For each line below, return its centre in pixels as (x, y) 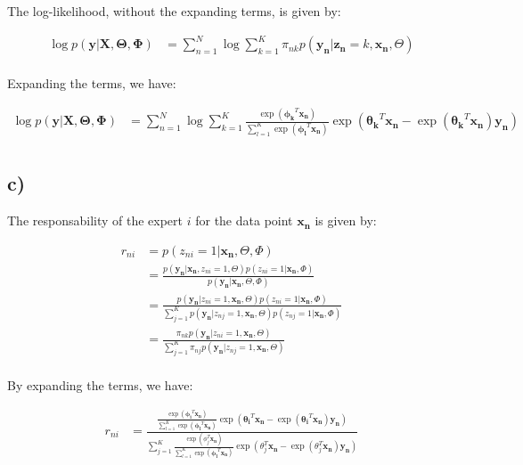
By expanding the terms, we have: (100, 384)
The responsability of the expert (95, 220)
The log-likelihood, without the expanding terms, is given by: (174, 11)
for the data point (244, 220)
